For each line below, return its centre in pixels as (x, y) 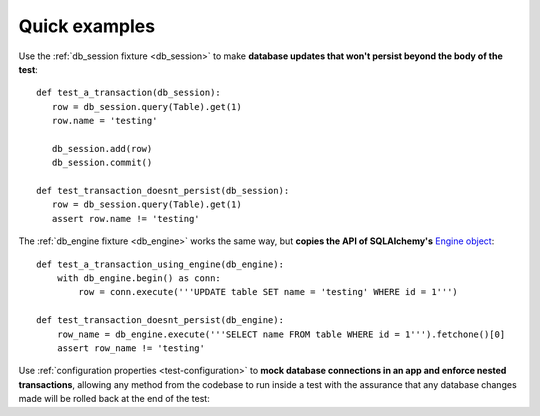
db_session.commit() (102, 163)
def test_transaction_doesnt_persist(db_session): (163, 191)
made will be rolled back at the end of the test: (114, 399)
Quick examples (86, 26)
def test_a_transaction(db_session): (129, 93)
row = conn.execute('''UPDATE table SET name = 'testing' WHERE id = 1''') (268, 292)
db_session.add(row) (102, 148)
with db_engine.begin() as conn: (139, 278)
